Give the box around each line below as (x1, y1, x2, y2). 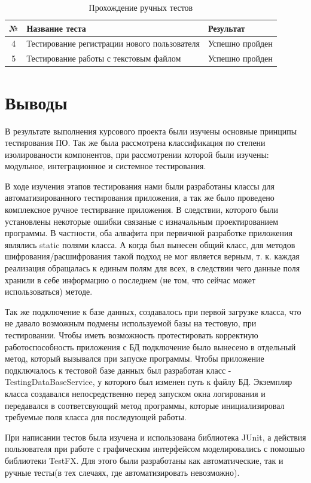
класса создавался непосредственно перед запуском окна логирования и (5, 387, 266, 399)
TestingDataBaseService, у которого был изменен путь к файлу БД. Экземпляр (5, 375, 292, 388)
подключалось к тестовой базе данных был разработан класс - (5, 363, 231, 376)
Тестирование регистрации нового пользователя (26, 37, 200, 50)
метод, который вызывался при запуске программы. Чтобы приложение (5, 352, 264, 365)
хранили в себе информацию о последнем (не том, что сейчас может (5, 273, 256, 286)
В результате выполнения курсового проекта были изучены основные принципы (5, 124, 297, 137)
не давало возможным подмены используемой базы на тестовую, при (5, 317, 257, 329)
